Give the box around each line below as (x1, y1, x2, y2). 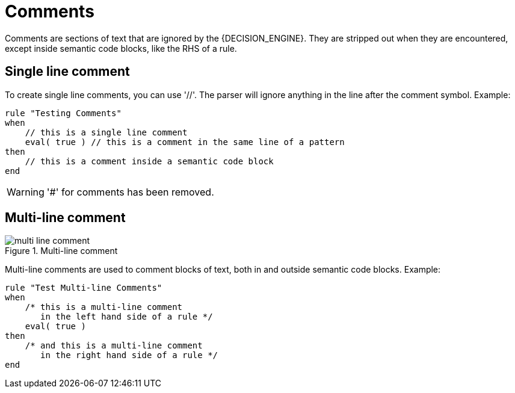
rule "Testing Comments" (5, 108, 122, 118)
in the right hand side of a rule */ (40, 350, 218, 361)
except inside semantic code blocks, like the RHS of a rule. (5, 43, 237, 54)
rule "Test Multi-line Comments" (5, 283, 162, 293)
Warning (7, 185, 45, 198)
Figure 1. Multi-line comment (5, 246, 118, 256)
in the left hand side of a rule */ (40, 312, 213, 322)
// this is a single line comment (25, 127, 188, 137)
